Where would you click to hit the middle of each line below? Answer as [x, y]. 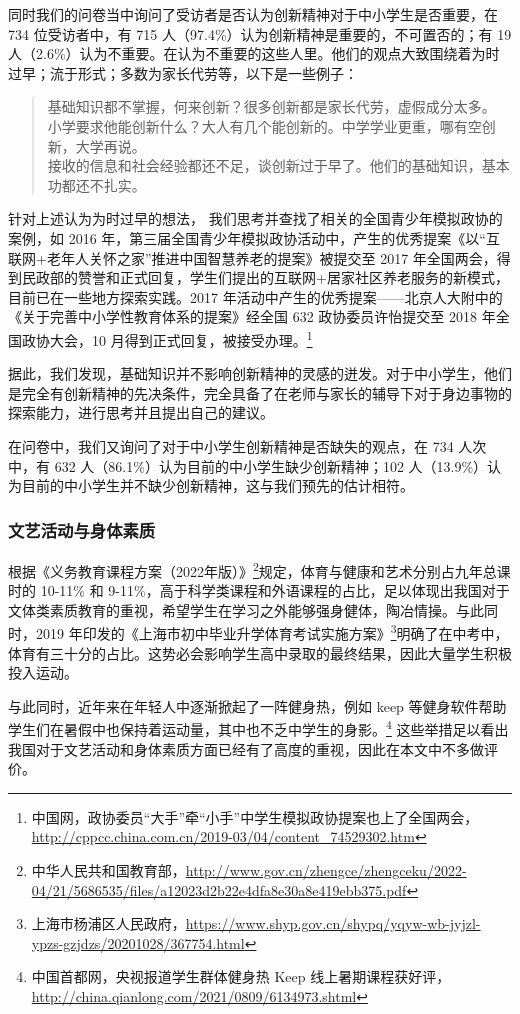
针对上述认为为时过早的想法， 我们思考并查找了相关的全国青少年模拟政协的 [255, 218]
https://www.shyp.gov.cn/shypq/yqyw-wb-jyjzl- [333, 923]
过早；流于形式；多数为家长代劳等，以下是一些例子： [183, 72]
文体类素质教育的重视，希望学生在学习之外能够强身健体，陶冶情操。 [232, 609]
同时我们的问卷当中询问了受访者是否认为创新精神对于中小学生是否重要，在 [253, 14]
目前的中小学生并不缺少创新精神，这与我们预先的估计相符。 [217, 485]
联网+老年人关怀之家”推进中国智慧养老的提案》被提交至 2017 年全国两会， [252, 257]
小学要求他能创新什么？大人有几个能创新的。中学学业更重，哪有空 [264, 125]
